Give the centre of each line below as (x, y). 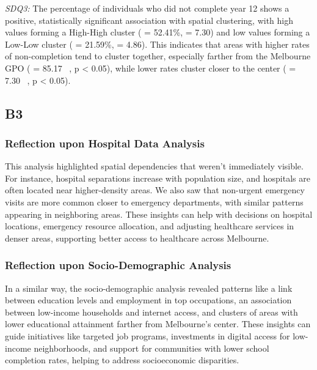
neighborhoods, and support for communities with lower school (151, 348)
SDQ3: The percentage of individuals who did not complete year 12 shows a (147, 8)
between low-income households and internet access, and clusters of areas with (151, 312)
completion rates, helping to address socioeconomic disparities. (122, 360)
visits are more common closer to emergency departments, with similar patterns (154, 202)
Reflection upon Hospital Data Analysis (105, 143)
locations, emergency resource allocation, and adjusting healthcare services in (150, 226)
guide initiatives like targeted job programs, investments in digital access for (148, 335)
